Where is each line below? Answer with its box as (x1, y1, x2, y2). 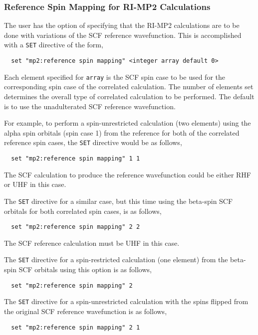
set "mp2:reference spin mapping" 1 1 (11, 155, 140, 162)
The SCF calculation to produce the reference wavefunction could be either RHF (4, 169, 252, 179)
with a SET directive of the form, (4, 39, 103, 50)
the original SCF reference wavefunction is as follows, (4, 306, 167, 316)
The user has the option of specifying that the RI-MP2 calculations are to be (4, 20, 240, 30)
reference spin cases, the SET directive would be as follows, (4, 137, 182, 148)
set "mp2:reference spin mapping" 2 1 (11, 324, 140, 331)
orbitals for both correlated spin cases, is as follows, (4, 205, 162, 216)
